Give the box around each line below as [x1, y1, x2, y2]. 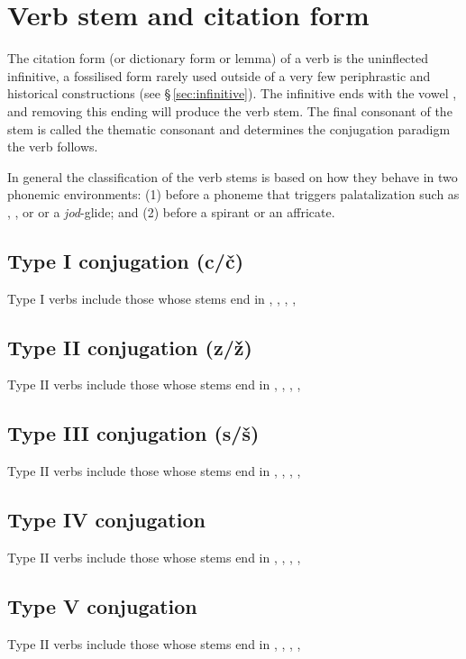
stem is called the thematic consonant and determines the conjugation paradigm [7, 119, 451, 138]
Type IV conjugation [7, 506, 206, 534]
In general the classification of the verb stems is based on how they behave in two [7, 167, 458, 186]
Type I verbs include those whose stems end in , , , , [7, 288, 297, 307]
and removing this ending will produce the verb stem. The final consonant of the [7, 101, 452, 120]
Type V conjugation [7, 592, 197, 620]
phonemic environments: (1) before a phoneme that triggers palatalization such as [7, 185, 460, 204]
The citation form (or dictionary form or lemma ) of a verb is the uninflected [7, 49, 429, 68]
